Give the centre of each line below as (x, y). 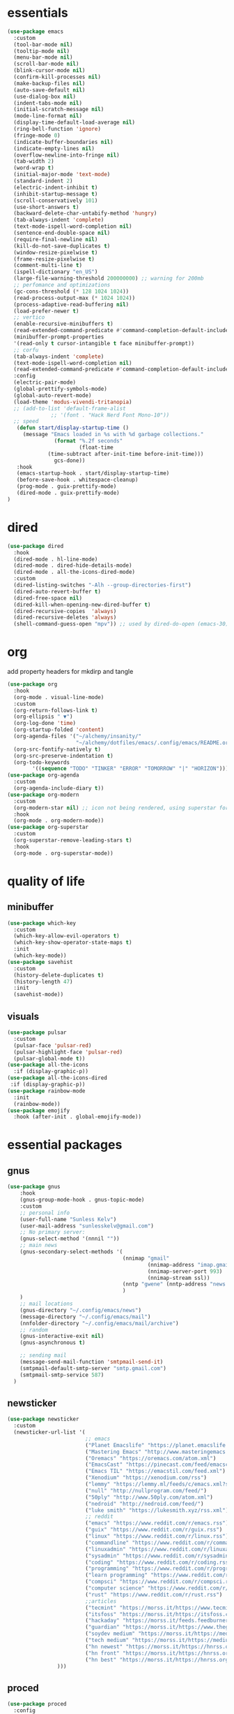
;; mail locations (46, 1304)
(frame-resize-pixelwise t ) (54, 259)
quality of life (46, 881)
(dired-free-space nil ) (48, 598)
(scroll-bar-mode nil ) (46, 64)
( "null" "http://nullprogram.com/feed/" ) (146, 1490)
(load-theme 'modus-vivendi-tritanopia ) (73, 402)
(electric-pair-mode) (45, 382)
